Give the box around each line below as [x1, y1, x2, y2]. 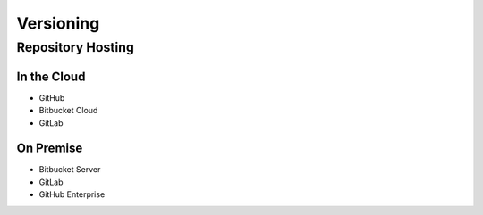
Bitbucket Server [38, 164, 101, 175]
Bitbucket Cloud [38, 105, 98, 116]
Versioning [16, 13, 100, 33]
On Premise [16, 141, 83, 156]
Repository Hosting [16, 39, 134, 55]
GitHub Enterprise [38, 189, 106, 200]
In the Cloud [16, 69, 86, 84]
